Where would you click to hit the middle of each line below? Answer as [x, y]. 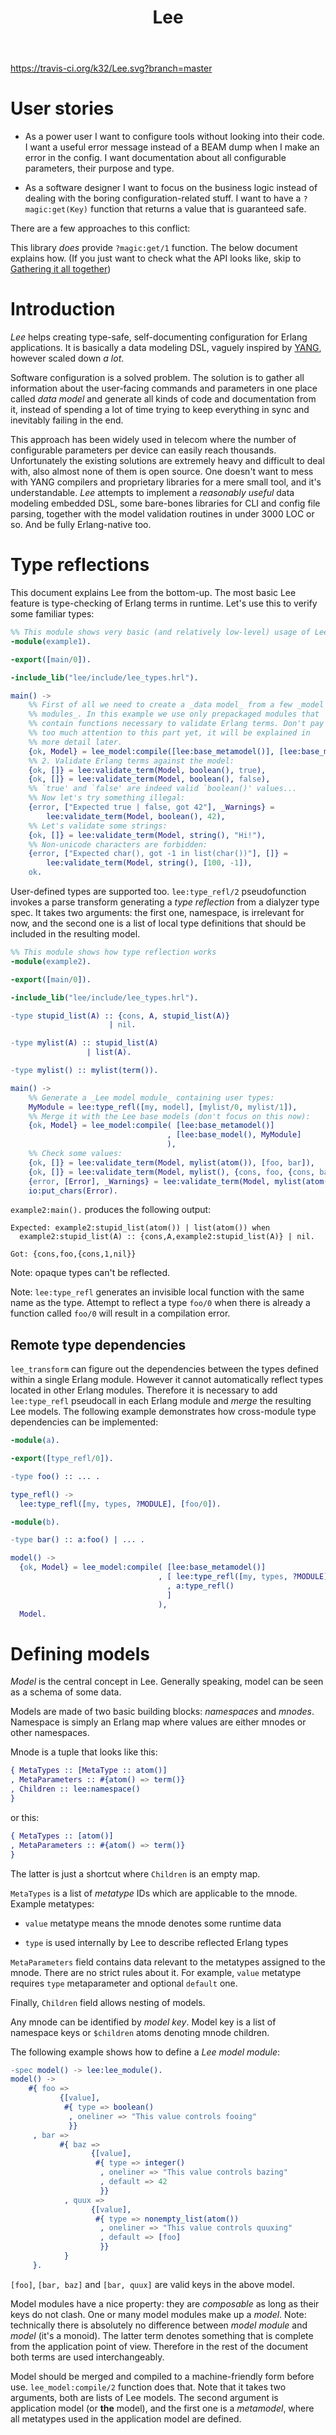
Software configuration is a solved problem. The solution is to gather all [157, 378]
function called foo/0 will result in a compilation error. [120, 1313]
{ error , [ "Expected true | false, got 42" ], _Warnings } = [151, 807]
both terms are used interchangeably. [87, 2357]
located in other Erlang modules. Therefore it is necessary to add [144, 1390]
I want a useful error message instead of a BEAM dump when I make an [172, 147]
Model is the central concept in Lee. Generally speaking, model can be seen [167, 1682]
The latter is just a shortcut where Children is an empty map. [135, 1873]
